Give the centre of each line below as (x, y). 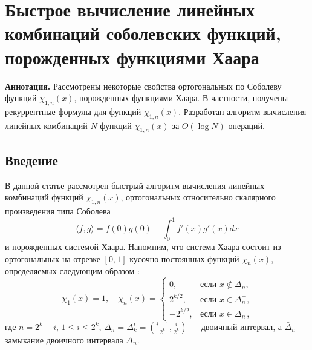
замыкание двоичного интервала (64, 339)
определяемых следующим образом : (72, 271)
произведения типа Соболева (58, 211)
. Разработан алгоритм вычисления (242, 111)
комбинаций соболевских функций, (143, 33)
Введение (31, 160)
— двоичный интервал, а (236, 326)
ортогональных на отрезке (53, 258)
